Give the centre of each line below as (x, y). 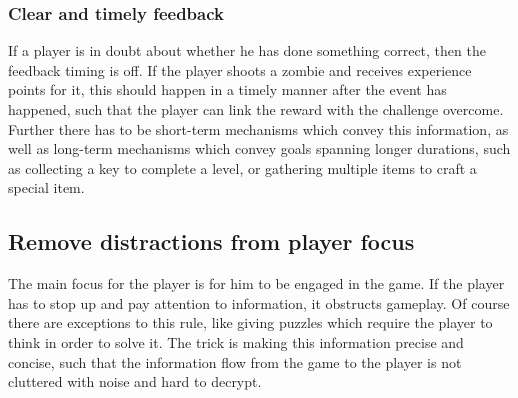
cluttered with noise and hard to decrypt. (135, 381)
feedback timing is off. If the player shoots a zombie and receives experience (240, 69)
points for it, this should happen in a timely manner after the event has (227, 89)
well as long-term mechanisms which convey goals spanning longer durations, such (259, 148)
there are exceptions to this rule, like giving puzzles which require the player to (250, 322)
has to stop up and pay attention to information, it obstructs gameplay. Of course (259, 302)
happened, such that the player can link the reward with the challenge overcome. (256, 109)
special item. (46, 187)
